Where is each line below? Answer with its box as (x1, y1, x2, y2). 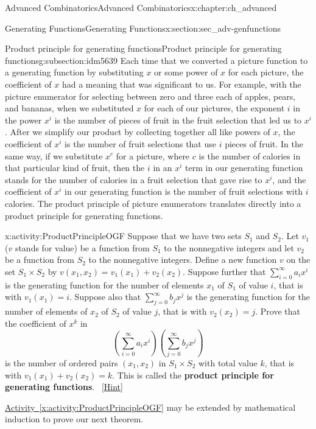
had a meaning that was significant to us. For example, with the (61, 77, 301, 90)
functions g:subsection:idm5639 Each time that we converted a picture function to (5, 54, 308, 66)
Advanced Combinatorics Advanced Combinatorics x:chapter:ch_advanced (5, 1, 277, 13)
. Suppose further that (183, 265, 266, 277)
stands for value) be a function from (15, 241, 150, 254)
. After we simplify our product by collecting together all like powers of (5, 125, 270, 138)
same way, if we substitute (5, 149, 103, 162)
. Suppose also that (69, 290, 141, 303)
